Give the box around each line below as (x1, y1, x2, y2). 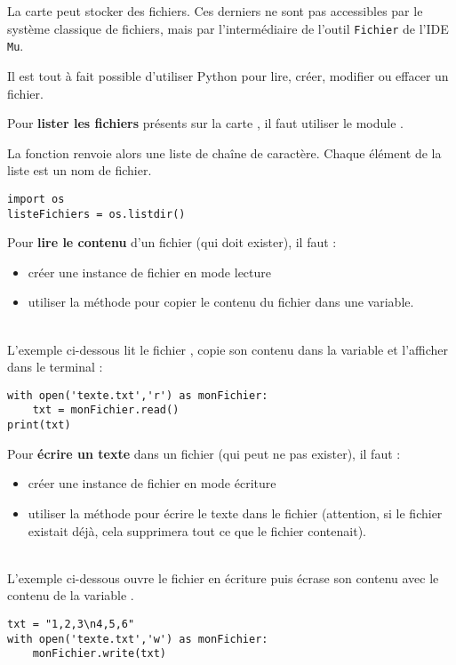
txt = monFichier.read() (32, 404, 180, 417)
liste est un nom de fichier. (7, 161, 152, 180)
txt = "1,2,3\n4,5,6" (7, 617, 135, 630)
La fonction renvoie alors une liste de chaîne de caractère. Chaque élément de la (7, 143, 442, 162)
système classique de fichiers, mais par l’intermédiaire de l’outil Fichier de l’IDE (7, 19, 449, 37)
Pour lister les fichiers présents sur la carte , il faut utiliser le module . (7, 114, 404, 132)
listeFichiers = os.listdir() (7, 207, 186, 220)
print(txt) (7, 419, 71, 432)
